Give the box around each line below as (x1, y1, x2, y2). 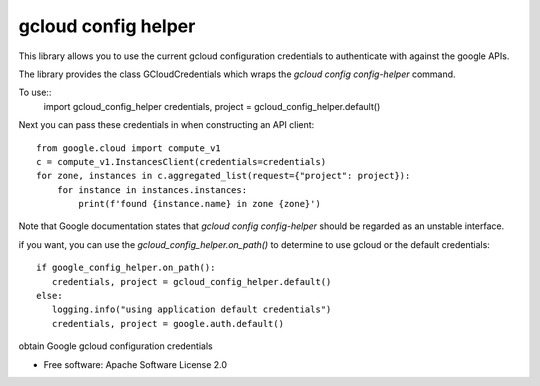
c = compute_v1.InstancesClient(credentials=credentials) (36, 156, 327, 167)
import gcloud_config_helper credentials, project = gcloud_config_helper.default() (43, 100, 381, 112)
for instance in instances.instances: (56, 184, 248, 195)
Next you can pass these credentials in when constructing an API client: (18, 119, 315, 131)
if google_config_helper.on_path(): (36, 262, 216, 274)
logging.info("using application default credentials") (51, 304, 332, 315)
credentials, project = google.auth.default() (51, 318, 285, 329)
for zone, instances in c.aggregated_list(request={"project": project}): (36, 170, 411, 182)
